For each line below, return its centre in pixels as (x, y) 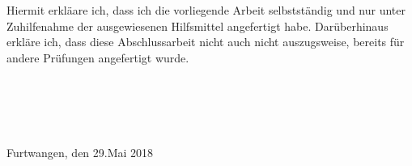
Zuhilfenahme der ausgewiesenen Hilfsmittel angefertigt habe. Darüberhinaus (198, 26)
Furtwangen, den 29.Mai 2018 (80, 153)
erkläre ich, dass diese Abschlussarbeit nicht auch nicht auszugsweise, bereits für (206, 42)
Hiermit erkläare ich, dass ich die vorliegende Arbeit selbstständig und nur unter (206, 10)
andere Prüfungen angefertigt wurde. (98, 57)
